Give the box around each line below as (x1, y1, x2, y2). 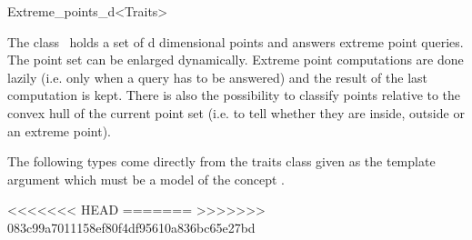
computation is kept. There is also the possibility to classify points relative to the (7, 85, 461, 105)
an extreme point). (7, 121, 111, 140)
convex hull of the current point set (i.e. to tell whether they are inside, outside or (7, 103, 465, 122)
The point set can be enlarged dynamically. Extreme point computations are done (7, 50, 464, 69)
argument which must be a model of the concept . (7, 169, 285, 188)
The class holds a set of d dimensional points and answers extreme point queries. (7, 32, 464, 51)
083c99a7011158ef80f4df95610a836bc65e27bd (7, 217, 256, 236)
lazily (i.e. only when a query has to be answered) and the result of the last (7, 67, 428, 86)
